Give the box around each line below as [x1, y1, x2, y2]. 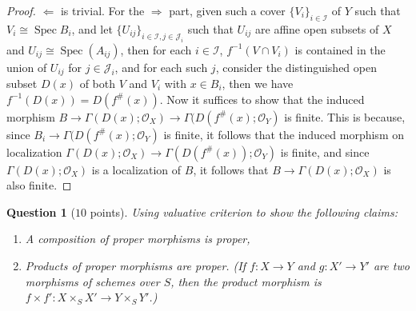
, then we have [222, 75, 294, 91]
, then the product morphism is [170, 273, 322, 289]
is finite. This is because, [284, 108, 406, 125]
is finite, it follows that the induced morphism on [163, 126, 404, 142]
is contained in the [294, 41, 386, 58]
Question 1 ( [6, 203, 76, 220]
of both [79, 75, 116, 91]
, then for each [120, 41, 192, 58]
